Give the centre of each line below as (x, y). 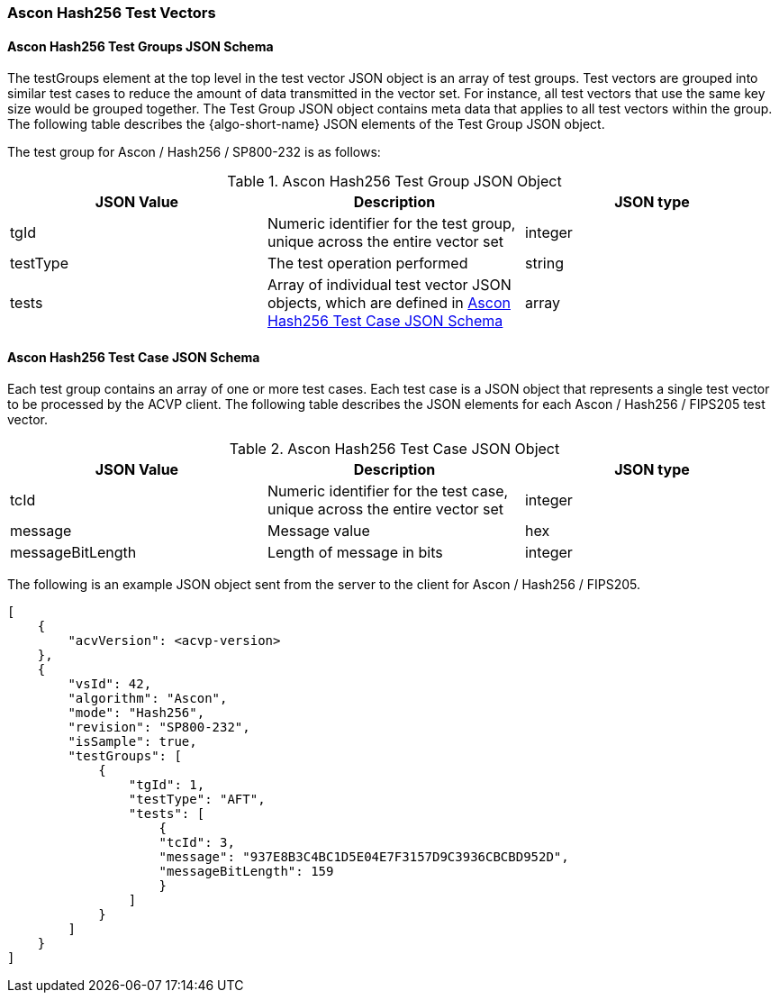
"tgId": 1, (167, 785)
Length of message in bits (355, 553)
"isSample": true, (132, 742)
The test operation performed (367, 264)
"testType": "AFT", (197, 800)
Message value (318, 531)
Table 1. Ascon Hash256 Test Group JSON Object (394, 182)
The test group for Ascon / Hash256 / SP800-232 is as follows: (194, 152)
